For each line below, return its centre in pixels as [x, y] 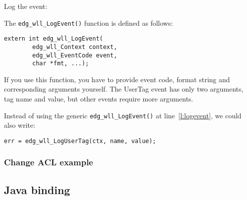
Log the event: [26, 6]
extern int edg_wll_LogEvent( [54, 39]
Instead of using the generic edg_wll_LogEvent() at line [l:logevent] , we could [123, 115]
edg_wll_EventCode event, [75, 55]
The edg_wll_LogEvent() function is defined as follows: [88, 23]
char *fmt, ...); [61, 64]
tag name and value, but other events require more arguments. [99, 99]
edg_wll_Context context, [75, 47]
